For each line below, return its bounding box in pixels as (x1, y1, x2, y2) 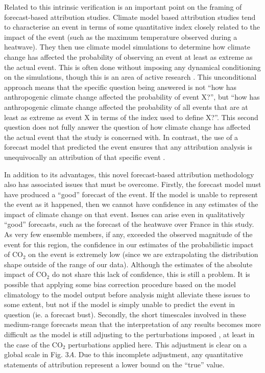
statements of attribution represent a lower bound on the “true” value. (4, 359, 225, 369)
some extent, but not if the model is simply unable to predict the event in (4, 299, 235, 310)
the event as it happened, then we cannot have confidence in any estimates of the (4, 199, 258, 209)
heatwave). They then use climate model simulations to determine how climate (4, 41, 251, 52)
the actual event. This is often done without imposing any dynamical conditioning (4, 61, 261, 72)
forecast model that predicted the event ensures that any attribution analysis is (4, 142, 252, 152)
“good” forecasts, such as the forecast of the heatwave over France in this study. (4, 219, 254, 229)
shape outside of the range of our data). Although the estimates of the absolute (4, 259, 253, 269)
